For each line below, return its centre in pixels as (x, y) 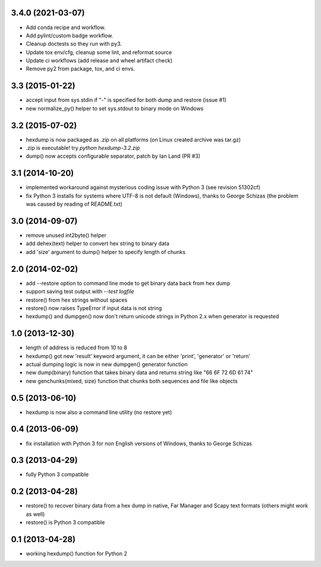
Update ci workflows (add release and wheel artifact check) (99, 61)
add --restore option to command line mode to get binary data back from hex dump (128, 283)
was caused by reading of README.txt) (74, 204)
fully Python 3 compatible (57, 474)
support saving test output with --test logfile (80, 292)
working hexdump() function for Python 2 (76, 554)
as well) (35, 514)
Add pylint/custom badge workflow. (70, 35)
